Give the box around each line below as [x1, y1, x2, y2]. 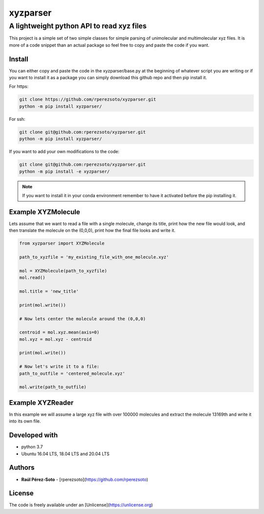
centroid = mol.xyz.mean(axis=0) [19, 330, 100, 335]
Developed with [9, 431, 58, 440]
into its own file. [9, 418, 41, 424]
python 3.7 [21, 444, 43, 450]
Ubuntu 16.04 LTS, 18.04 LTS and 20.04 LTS [21, 450, 110, 457]
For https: [9, 84, 29, 89]
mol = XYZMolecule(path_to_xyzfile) [19, 268, 108, 273]
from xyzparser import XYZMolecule [19, 241, 105, 246]
